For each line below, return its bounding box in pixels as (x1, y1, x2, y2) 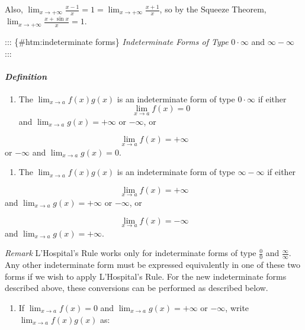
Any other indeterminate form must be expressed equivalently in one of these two (5, 258, 300, 271)
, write (225, 301, 249, 313)
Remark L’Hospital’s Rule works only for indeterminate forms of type (5, 247, 256, 259)
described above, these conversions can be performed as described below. (5, 282, 268, 294)
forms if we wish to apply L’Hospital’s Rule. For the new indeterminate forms (5, 270, 287, 282)
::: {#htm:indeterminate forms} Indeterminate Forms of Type (5, 35, 229, 47)
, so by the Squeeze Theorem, (159, 3, 267, 15)
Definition (5, 70, 47, 82)
